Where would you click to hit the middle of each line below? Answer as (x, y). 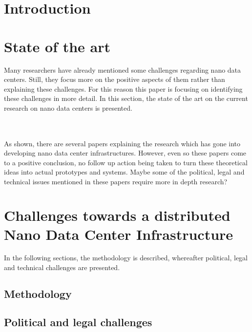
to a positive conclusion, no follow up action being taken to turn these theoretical (126, 162)
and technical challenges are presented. (62, 267)
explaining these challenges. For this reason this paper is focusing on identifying (123, 88)
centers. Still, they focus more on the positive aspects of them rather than (115, 79)
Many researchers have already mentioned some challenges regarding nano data (123, 69)
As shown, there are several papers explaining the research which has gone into (122, 143)
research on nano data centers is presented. (68, 107)
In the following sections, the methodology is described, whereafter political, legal (126, 257)
